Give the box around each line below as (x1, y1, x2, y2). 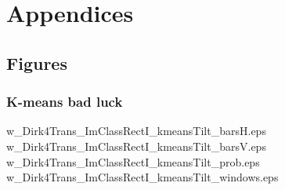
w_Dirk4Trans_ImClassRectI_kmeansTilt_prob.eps (6, 153, 260, 170)
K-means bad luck (6, 92, 123, 111)
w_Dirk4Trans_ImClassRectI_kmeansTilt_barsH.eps (6, 122, 266, 139)
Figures (6, 50, 67, 75)
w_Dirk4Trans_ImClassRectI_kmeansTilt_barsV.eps (6, 137, 266, 154)
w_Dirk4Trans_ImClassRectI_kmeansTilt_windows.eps (6, 169, 279, 185)
